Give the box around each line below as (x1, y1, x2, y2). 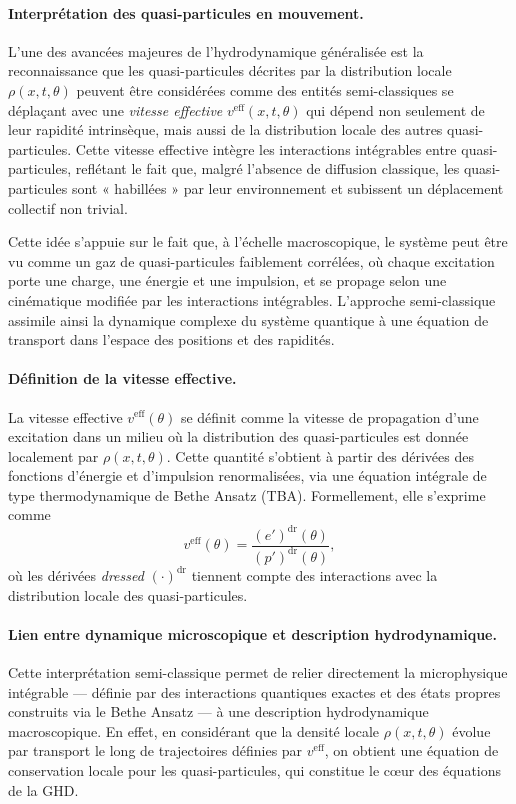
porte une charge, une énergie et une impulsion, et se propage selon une (8, 270, 447, 291)
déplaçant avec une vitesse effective (8, 99, 223, 120)
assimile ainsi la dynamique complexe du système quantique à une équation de (8, 309, 489, 330)
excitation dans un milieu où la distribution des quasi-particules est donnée (8, 426, 469, 447)
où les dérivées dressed (8, 564, 144, 585)
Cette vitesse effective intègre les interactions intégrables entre (75, 138, 457, 159)
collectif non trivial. (8, 197, 128, 218)
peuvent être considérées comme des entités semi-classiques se (76, 79, 454, 100)
